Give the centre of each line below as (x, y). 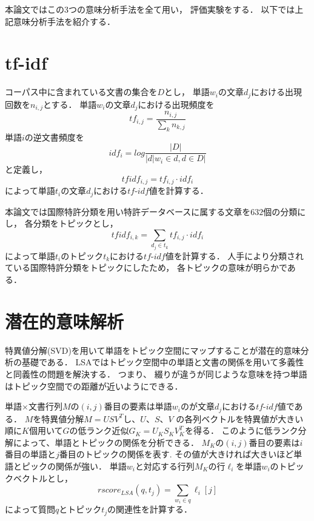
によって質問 (30, 509)
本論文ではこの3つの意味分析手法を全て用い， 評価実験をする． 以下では (150, 9)
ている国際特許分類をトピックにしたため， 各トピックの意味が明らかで (146, 267)
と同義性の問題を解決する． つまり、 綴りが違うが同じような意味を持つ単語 (156, 373)
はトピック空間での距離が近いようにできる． (94, 386)
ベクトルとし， (43, 478)
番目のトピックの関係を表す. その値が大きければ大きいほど (176, 454)
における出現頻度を (176, 104)
